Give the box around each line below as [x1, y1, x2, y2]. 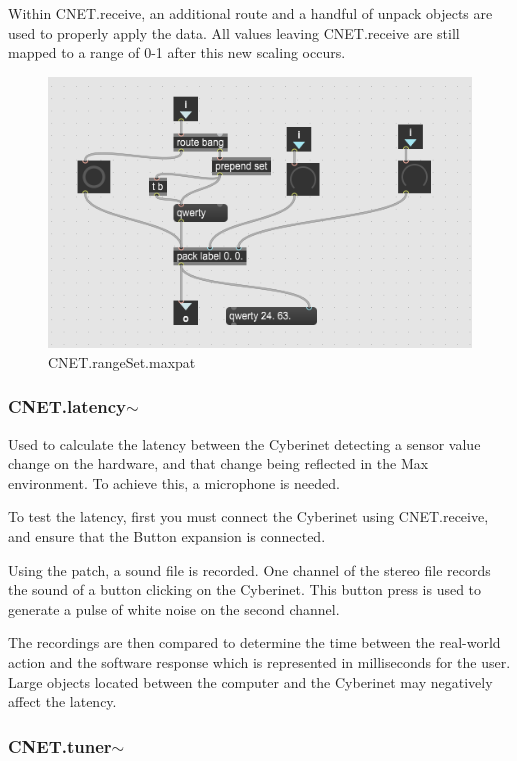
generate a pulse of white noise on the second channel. [8, 598, 340, 619]
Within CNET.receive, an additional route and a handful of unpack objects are [8, 3, 493, 23]
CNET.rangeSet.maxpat [48, 351, 196, 372]
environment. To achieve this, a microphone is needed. [8, 472, 340, 493]
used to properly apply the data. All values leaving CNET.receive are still [8, 22, 460, 43]
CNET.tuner [8, 733, 112, 758]
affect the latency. [8, 691, 117, 712]
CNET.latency [8, 394, 127, 419]
